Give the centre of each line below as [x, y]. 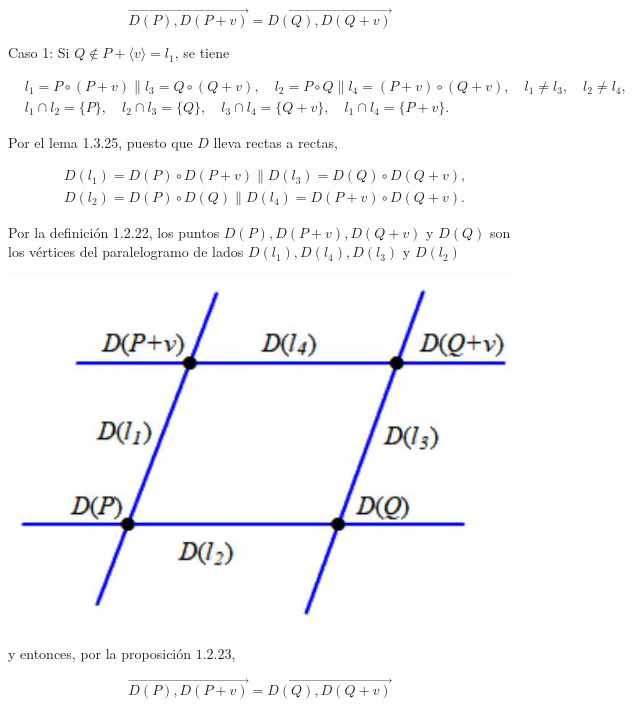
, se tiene [202, 52]
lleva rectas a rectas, [275, 141]
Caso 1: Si [39, 52]
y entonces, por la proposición [100, 652]
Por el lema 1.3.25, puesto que [100, 141]
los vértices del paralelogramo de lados [126, 251]
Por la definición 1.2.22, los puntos [114, 231]
